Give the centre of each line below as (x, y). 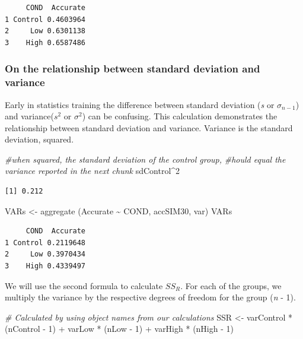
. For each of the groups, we (231, 285)
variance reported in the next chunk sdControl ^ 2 (93, 171)
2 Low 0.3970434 (45, 254)
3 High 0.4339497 (45, 266)
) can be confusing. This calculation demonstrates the (180, 116)
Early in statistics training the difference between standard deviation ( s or (140, 104)
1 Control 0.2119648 (45, 243)
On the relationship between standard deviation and (133, 69)
